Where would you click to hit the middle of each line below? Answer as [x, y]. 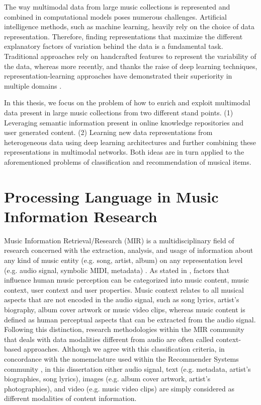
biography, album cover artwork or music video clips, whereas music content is [125, 309]
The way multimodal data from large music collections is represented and [117, 7]
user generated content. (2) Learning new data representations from [108, 132]
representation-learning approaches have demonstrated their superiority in [118, 76]
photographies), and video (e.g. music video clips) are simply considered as [119, 388]
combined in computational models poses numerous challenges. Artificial [116, 16]
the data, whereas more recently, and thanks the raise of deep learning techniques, [131, 66]
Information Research [81, 216]
